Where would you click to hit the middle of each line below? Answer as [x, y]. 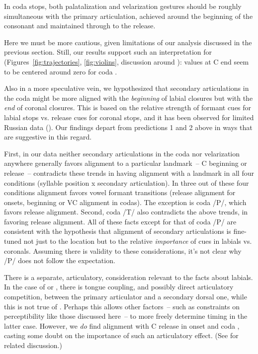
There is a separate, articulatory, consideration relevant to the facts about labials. [129, 277]
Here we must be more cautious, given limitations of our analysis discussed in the [128, 42]
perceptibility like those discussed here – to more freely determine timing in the [126, 316]
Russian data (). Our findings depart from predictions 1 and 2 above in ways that [128, 127]
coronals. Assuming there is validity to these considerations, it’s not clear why [123, 250]
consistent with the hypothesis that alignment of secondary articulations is [118, 231]
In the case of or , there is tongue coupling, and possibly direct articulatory [119, 287]
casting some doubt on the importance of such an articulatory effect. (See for [121, 335]
